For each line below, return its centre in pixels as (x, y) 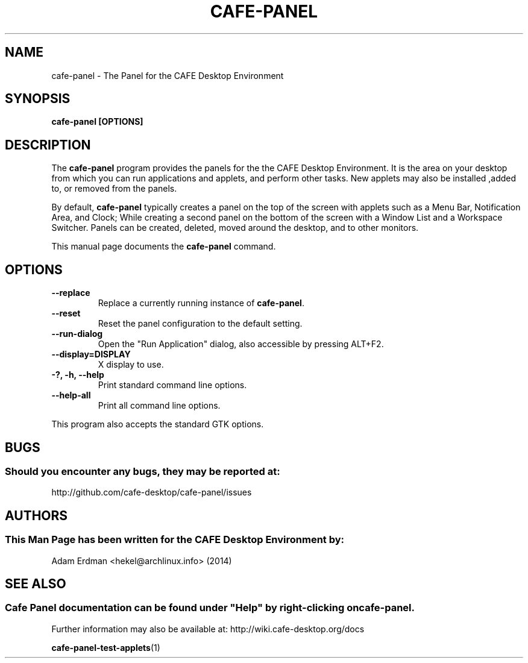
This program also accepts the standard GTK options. (158, 424)
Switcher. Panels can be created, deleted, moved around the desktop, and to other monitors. (235, 228)
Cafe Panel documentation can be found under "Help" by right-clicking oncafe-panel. (210, 608)
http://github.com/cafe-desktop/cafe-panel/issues (152, 492)
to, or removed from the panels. (114, 189)
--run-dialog (77, 334)
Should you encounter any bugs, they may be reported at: (143, 471)
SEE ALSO (36, 583)
